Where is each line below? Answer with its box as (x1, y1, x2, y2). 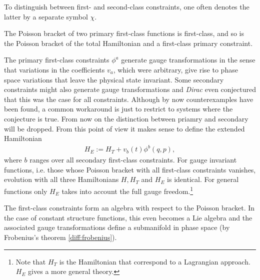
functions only (4, 185, 47, 196)
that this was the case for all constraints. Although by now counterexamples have (4, 93, 253, 104)
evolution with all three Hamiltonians (4, 174, 119, 184)
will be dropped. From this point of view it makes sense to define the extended (4, 123, 245, 133)
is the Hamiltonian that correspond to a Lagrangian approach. (59, 256, 250, 266)
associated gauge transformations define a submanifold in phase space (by (4, 222, 230, 232)
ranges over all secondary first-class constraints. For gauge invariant (29, 154, 237, 165)
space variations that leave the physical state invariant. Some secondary (4, 74, 224, 84)
